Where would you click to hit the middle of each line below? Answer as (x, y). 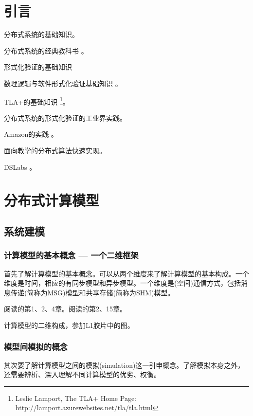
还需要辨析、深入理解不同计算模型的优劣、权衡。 (82, 374)
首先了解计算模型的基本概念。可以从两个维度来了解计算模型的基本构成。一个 (126, 273)
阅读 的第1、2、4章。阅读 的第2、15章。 (65, 309)
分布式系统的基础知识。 (41, 34)
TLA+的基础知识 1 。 (37, 101)
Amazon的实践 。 (31, 134)
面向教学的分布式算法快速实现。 (55, 150)
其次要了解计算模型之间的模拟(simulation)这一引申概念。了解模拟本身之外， (124, 365)
